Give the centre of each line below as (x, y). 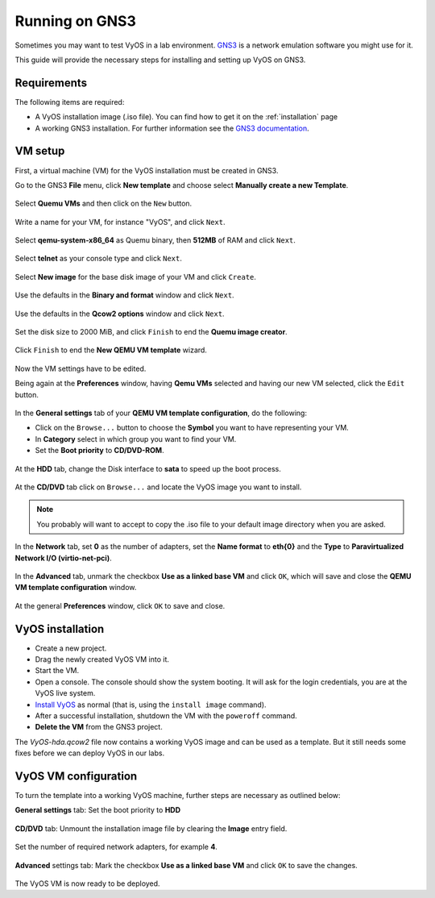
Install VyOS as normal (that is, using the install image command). (151, 705)
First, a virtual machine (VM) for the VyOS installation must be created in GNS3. (147, 170)
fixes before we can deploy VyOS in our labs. (90, 753)
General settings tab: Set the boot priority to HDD (98, 810)
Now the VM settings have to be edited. (81, 368)
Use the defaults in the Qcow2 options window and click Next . (120, 314)
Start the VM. (57, 671)
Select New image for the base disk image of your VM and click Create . (136, 276)
